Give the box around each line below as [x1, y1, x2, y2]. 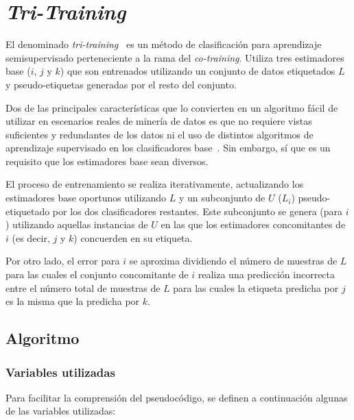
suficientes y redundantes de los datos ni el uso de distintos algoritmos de [5, 127, 314, 141]
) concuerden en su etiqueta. [73, 230, 193, 245]
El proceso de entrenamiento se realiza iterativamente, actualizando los [5, 177, 304, 191]
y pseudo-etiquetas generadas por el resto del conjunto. [5, 77, 237, 91]
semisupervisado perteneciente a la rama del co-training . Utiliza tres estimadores [5, 50, 344, 64]
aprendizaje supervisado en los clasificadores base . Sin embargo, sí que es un [5, 140, 331, 155]
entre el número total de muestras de [5, 280, 161, 295]
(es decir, [12, 230, 50, 245]
